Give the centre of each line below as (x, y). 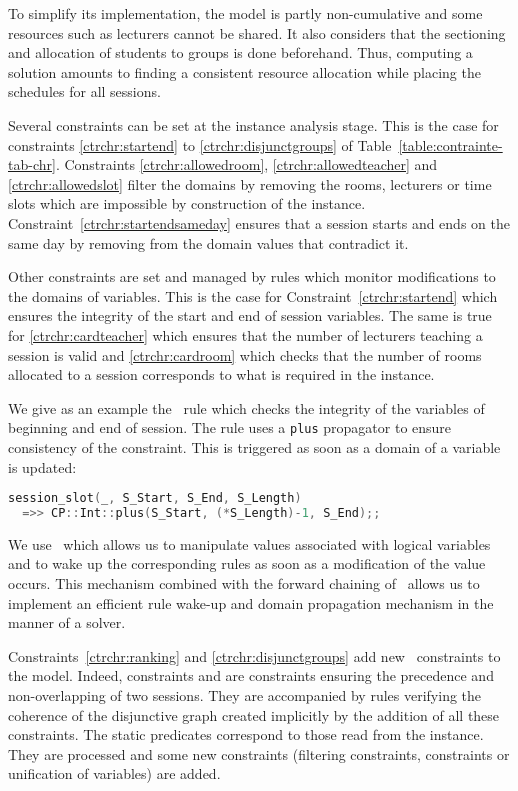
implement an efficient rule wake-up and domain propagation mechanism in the (251, 602)
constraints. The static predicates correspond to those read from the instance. (246, 734)
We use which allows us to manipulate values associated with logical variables (249, 543)
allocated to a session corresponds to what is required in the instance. (221, 374)
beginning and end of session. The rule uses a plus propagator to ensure (230, 427)
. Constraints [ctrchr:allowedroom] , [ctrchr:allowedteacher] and (246, 164)
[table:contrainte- (450, 144)
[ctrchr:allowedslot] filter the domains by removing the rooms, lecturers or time (250, 183)
